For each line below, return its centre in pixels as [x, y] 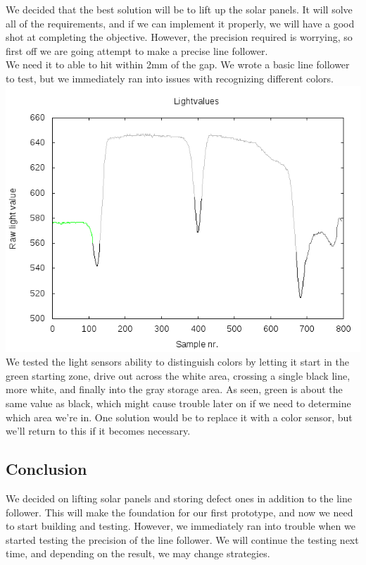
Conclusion [46, 469]
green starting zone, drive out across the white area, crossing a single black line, [178, 375]
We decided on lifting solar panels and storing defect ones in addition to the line [179, 498]
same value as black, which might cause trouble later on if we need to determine [178, 403]
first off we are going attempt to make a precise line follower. [137, 50]
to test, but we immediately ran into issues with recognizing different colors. [170, 78]
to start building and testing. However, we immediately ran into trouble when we [181, 526]
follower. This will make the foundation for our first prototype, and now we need [179, 512]
